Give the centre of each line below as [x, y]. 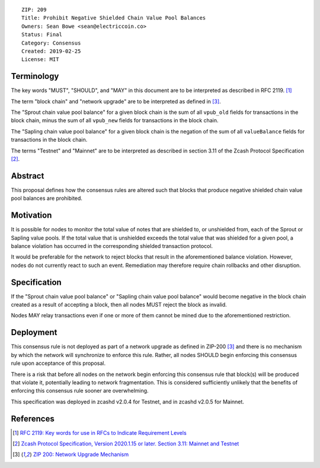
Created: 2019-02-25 [51, 51]
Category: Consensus [51, 43]
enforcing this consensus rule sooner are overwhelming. [80, 391]
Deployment [34, 332]
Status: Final [42, 35]
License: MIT [40, 60]
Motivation [31, 216]
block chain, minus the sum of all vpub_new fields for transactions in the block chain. [115, 120]
